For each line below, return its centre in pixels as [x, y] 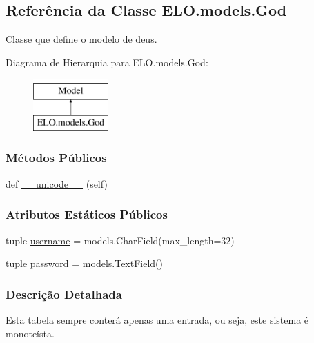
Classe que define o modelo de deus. [81, 39]
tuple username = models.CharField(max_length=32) [120, 240]
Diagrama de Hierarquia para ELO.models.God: [107, 62]
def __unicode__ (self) [57, 183]
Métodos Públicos [56, 158]
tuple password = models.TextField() [84, 263]
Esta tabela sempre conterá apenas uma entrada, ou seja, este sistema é [157, 320]
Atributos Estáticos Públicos [87, 214]
